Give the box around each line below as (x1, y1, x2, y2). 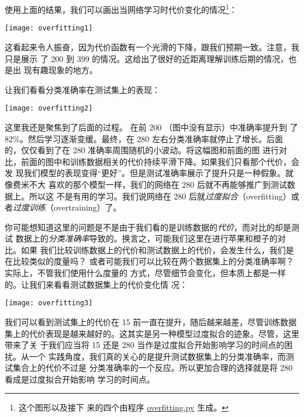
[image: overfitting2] (5, 104, 93, 113)
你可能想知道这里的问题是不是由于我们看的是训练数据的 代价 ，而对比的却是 (5, 220, 291, 233)
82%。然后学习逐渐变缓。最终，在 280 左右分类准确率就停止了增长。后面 (5, 132, 283, 144)
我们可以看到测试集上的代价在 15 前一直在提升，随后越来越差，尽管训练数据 (5, 315, 297, 328)
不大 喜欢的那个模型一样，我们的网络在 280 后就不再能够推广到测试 (29, 178, 287, 190)
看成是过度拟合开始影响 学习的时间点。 (5, 373, 155, 385)
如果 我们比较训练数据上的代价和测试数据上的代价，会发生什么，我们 (20, 243, 286, 256)
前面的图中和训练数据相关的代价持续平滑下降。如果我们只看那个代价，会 (20, 155, 299, 167)
